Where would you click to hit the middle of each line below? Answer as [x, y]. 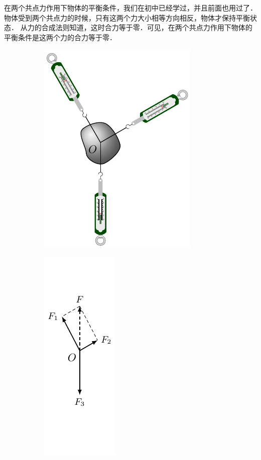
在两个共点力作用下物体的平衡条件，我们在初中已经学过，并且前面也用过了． [130, 8]
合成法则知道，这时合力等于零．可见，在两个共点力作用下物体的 [147, 27]
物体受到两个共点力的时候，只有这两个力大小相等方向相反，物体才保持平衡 [127, 17]
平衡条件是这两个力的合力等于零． [60, 37]
